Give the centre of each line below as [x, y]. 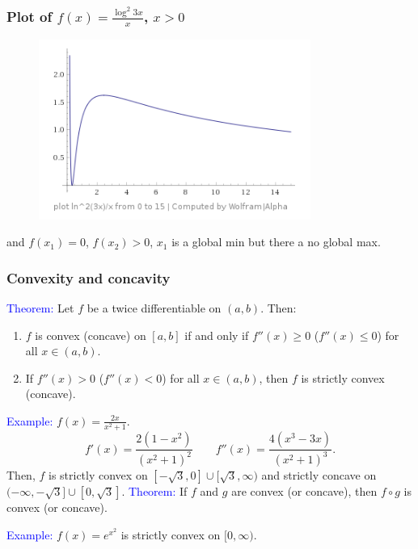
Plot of [30, 17]
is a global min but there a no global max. [276, 242]
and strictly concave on [319, 475]
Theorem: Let [40, 308]
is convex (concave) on [91, 335]
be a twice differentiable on [154, 308]
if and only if [217, 335]
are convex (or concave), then [304, 491]
